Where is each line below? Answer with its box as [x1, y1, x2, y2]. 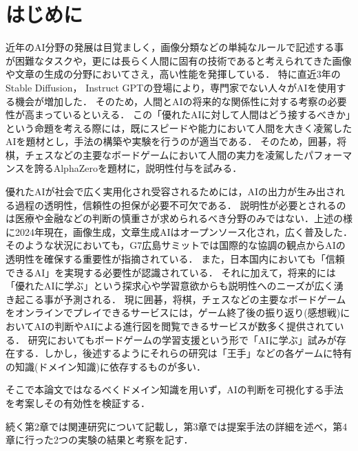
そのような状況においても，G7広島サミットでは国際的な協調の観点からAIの [6, 238, 346, 252]
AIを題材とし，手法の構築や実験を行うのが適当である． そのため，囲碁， [6, 134, 337, 148]
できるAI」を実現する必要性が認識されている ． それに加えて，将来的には [6, 265, 336, 279]
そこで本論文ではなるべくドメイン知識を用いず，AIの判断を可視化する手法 [6, 382, 344, 397]
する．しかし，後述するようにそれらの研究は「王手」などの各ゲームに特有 [14, 346, 352, 360]
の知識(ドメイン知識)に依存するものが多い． [6, 359, 206, 373]
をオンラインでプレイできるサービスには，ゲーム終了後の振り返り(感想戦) [6, 305, 341, 320]
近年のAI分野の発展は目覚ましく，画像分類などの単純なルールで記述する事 [6, 40, 344, 54]
